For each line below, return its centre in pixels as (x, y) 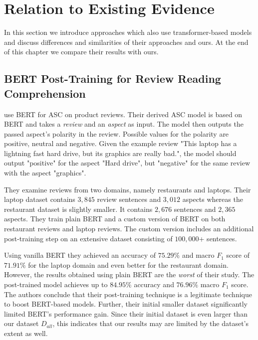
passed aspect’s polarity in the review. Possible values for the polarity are (117, 133)
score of (238, 255)
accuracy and (154, 284)
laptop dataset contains (40, 199)
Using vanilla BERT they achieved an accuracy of (80, 255)
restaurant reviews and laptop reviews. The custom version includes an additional (129, 229)
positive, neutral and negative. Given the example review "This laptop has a (121, 143)
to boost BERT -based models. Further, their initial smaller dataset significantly (126, 304)
